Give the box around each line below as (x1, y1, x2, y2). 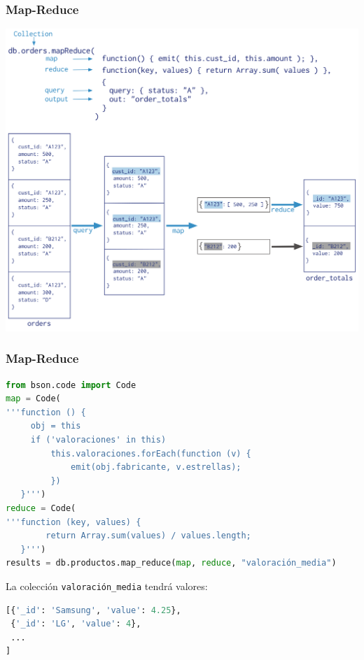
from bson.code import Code (6, 380, 136, 390)
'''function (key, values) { (6, 517, 141, 527)
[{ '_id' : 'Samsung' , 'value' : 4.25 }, (6, 605, 181, 615)
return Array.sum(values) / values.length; (45, 531, 251, 541)
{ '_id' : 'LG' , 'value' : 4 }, (10, 619, 141, 629)
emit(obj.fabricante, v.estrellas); (71, 462, 241, 473)
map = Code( (6, 394, 61, 404)
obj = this (30, 421, 81, 431)
